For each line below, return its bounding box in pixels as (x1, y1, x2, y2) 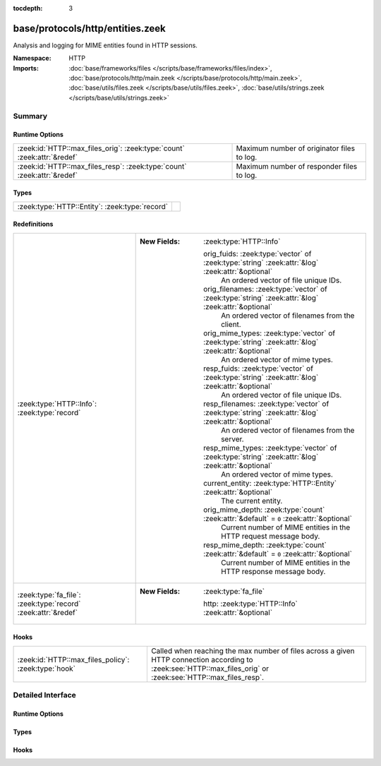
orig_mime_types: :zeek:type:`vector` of (203, 328, 335, 338)
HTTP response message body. (221, 566, 326, 576)
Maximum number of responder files (236, 161, 358, 171)
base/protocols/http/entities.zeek (13, 22, 166, 35)
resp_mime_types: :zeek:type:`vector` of (203, 443, 337, 453)
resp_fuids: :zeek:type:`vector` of (203, 364, 314, 373)
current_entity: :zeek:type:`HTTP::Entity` (203, 478, 337, 488)
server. (221, 434, 244, 444)
